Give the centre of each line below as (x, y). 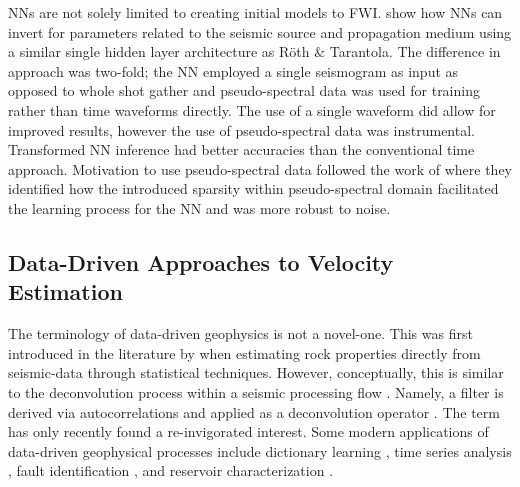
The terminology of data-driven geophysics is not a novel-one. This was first (240, 333)
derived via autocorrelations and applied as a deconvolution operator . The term (254, 411)
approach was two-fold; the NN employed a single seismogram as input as (233, 70)
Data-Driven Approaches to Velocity (201, 261)
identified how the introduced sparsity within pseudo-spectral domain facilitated (253, 188)
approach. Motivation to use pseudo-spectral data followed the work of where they (260, 168)
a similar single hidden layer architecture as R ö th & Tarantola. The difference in (254, 51)
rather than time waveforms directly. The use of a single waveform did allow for (252, 109)
